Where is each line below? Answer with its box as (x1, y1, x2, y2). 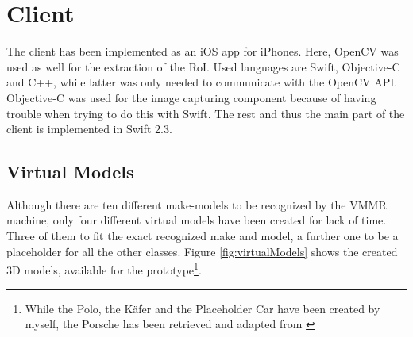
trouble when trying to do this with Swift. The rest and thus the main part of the (6, 105, 405, 121)
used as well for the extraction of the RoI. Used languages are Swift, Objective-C (6, 58, 400, 75)
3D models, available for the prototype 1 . (6, 259, 202, 278)
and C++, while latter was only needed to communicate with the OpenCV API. (6, 74, 398, 90)
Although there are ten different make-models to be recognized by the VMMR (6, 196, 387, 213)
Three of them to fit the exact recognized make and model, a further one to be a (6, 228, 399, 244)
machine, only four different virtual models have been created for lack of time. (6, 212, 387, 228)
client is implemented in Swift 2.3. (6, 121, 172, 137)
